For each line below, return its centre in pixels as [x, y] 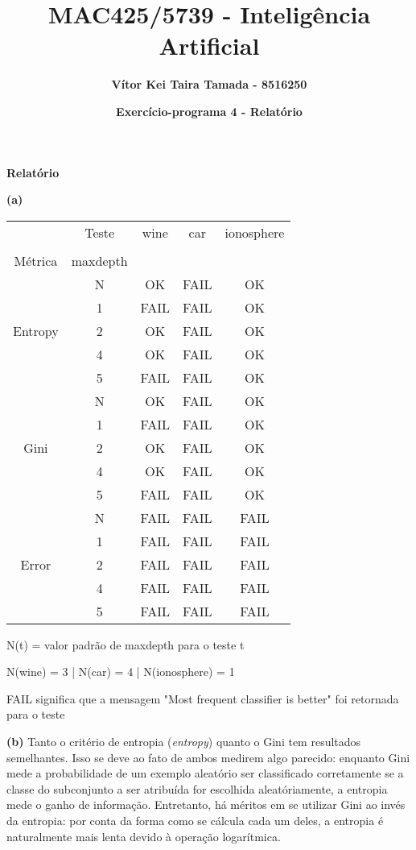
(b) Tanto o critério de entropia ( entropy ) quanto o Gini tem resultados [184, 742]
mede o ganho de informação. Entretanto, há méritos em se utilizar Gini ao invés [206, 804]
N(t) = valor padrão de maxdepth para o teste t [126, 644]
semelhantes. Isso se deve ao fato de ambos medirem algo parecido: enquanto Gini [208, 757]
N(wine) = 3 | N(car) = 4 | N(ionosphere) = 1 [121, 672]
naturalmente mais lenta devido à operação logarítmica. [144, 836]
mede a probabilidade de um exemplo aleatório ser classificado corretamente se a [205, 773]
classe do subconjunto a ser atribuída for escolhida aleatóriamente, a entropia [197, 788]
